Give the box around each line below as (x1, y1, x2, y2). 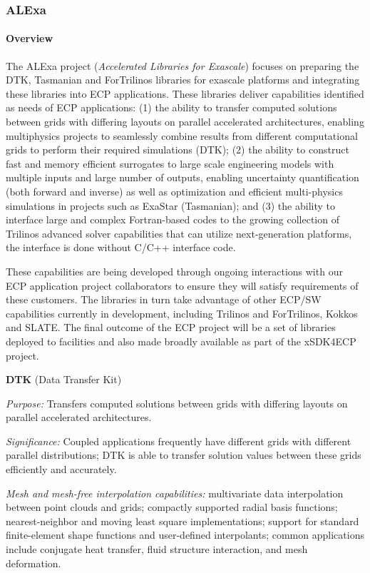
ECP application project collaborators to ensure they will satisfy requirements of (6, 278, 359, 293)
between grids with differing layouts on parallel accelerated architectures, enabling (6, 114, 364, 129)
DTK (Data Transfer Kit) (6, 372, 122, 387)
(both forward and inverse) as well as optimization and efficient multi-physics (6, 183, 343, 198)
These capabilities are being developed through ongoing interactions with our (6, 263, 343, 278)
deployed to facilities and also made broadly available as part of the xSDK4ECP (6, 333, 356, 348)
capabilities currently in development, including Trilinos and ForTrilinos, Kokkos (6, 305, 358, 320)
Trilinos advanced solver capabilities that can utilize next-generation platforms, (6, 225, 352, 240)
